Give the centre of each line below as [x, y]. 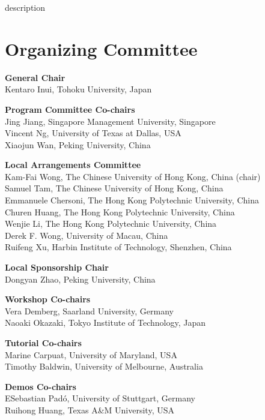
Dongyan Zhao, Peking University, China [80, 279]
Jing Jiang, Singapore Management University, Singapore [110, 121]
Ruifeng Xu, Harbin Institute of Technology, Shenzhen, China [118, 247]
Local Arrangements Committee [73, 165]
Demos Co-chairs [41, 386]
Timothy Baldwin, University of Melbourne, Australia [104, 366]
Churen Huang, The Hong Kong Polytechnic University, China [120, 211]
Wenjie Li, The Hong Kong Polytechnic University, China [111, 223]
